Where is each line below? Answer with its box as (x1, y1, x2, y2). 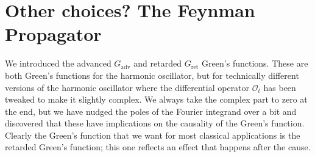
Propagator (5, 21, 102, 46)
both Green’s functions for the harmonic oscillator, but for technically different (5, 68, 299, 81)
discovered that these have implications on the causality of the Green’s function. (5, 117, 305, 130)
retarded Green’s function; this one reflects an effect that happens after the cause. (5, 141, 311, 153)
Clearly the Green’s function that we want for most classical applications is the (5, 128, 300, 141)
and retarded (133, 57, 182, 70)
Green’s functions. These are (202, 57, 308, 70)
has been (263, 81, 296, 93)
